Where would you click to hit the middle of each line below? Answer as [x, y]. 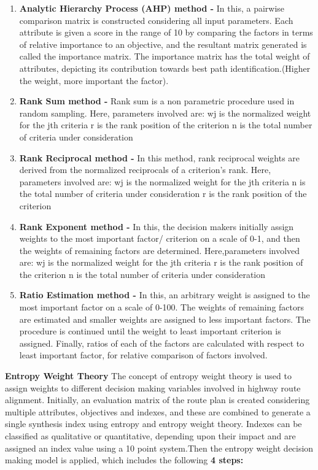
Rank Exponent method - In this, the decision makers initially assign [157, 226]
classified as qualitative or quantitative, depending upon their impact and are [150, 436]
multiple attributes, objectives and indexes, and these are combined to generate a [158, 411]
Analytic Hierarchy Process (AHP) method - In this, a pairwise [152, 8]
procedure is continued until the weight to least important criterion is [150, 331]
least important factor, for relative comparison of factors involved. [143, 355]
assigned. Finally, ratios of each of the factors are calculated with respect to [162, 343]
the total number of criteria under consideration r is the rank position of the [163, 194]
